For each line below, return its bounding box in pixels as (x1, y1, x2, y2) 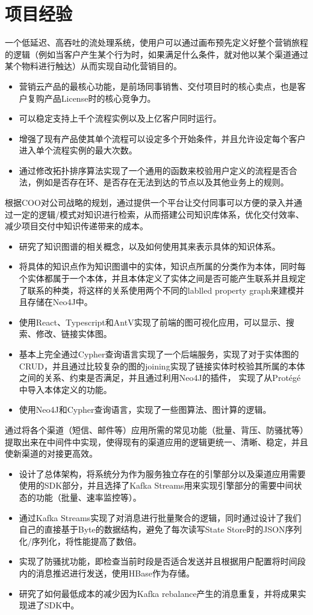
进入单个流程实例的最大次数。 (19, 144, 137, 156)
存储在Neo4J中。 (27, 295, 93, 308)
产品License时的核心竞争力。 (44, 91, 156, 104)
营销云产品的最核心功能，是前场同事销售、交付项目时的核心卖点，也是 (19, 79, 297, 92)
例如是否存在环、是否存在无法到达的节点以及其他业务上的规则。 (36, 176, 289, 188)
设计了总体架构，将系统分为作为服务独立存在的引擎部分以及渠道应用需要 (19, 467, 306, 480)
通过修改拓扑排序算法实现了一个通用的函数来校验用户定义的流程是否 (19, 164, 289, 176)
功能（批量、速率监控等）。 (36, 490, 141, 503)
